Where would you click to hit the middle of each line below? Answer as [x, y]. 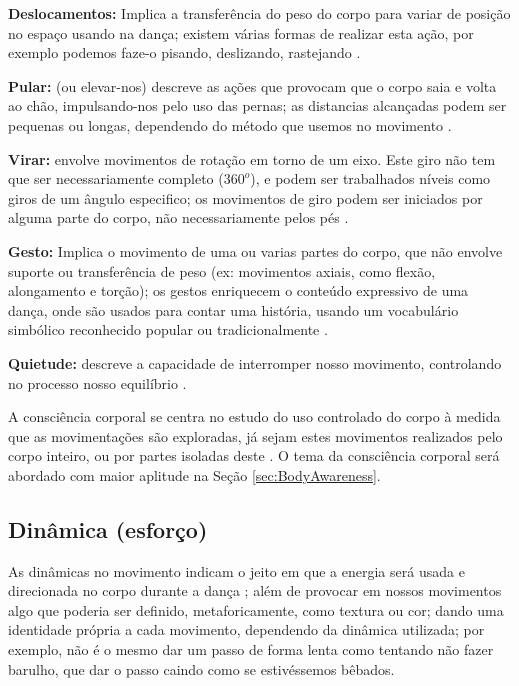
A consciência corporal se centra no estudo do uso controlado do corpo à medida [254, 416]
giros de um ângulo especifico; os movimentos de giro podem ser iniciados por [245, 197]
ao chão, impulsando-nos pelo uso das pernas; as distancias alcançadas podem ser [257, 105]
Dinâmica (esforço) [108, 528]
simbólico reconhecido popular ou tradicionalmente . [168, 329]
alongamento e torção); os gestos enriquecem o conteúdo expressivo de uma [238, 290]
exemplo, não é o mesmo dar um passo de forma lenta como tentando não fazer [251, 649]
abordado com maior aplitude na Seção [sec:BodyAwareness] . [194, 474]
